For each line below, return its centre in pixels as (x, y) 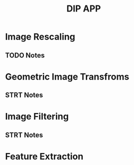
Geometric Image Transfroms (67, 77)
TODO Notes (25, 55)
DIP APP (84, 9)
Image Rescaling (40, 37)
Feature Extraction (44, 156)
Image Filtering (37, 117)
